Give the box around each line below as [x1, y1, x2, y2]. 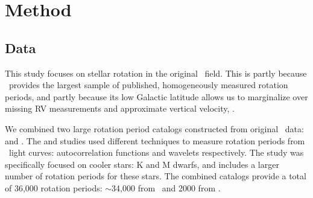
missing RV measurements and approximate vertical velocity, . [5, 102, 235, 115]
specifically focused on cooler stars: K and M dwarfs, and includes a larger [5, 158, 279, 170]
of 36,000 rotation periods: [5, 181, 103, 194]
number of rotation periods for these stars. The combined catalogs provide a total [5, 170, 306, 182]
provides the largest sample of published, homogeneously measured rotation [8, 78, 288, 91]
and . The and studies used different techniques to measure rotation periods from [5, 134, 305, 147]
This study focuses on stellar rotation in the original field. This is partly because [5, 66, 307, 79]
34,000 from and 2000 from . [112, 181, 221, 194]
